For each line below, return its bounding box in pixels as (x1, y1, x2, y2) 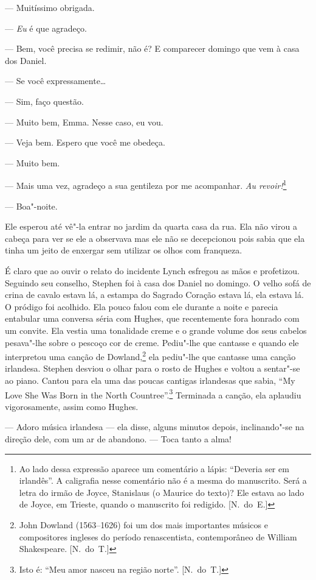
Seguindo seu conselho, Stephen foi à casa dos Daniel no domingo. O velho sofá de (5, 276, 311, 289)
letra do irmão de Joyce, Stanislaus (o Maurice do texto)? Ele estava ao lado (19, 486, 304, 498)
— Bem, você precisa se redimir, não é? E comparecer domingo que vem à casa (5, 42, 300, 55)
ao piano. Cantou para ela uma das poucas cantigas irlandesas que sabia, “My (5, 373, 295, 386)
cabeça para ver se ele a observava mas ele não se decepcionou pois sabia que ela (5, 232, 305, 244)
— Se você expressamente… (5, 74, 106, 87)
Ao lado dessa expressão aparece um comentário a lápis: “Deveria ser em (19, 462, 289, 475)
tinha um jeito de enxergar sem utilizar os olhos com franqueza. (5, 244, 242, 256)
